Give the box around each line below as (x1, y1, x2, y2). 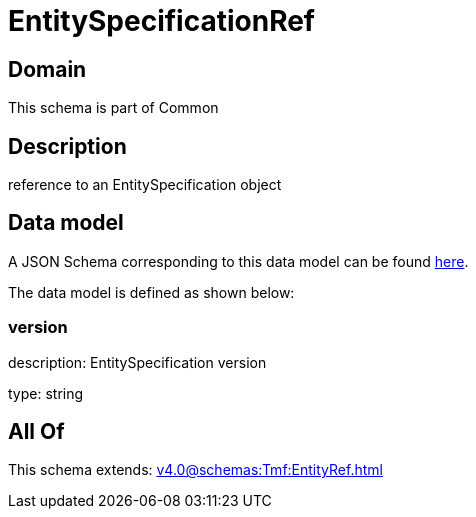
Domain (8, 56, 87, 82)
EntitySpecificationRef (8, 4, 316, 38)
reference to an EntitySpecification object (8, 176, 282, 194)
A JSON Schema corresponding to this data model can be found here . (8, 252, 469, 270)
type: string (8, 384, 84, 402)
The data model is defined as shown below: (8, 283, 295, 301)
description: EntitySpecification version (8, 353, 267, 371)
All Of (8, 419, 65, 445)
